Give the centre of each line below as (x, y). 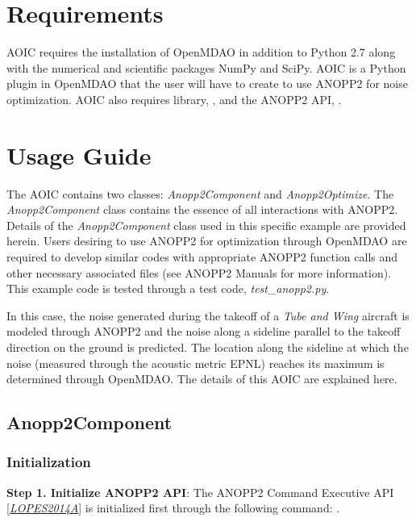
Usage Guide (79, 155)
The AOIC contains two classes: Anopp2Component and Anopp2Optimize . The (200, 193)
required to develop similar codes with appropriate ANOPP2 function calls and (202, 257)
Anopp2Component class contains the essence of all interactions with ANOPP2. (202, 209)
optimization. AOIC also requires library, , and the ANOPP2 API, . (174, 99)
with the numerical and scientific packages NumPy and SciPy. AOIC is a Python (206, 67)
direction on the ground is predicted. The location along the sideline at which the (208, 347)
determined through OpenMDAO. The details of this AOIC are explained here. (202, 379)
